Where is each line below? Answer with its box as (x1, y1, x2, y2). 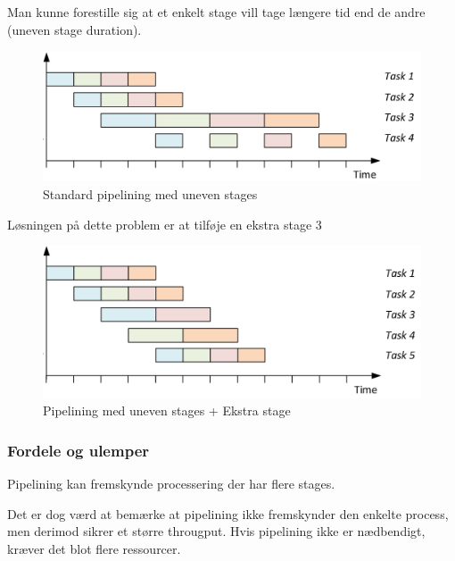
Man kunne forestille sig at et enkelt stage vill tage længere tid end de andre (7, 3, 426, 21)
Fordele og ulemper (7, 439, 150, 461)
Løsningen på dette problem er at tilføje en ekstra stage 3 (7, 214, 322, 233)
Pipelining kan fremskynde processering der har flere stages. (7, 474, 335, 493)
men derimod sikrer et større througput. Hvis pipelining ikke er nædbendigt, (7, 522, 426, 540)
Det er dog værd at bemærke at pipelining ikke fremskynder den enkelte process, (7, 504, 449, 523)
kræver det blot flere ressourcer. (7, 539, 181, 557)
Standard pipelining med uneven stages (43, 184, 258, 203)
